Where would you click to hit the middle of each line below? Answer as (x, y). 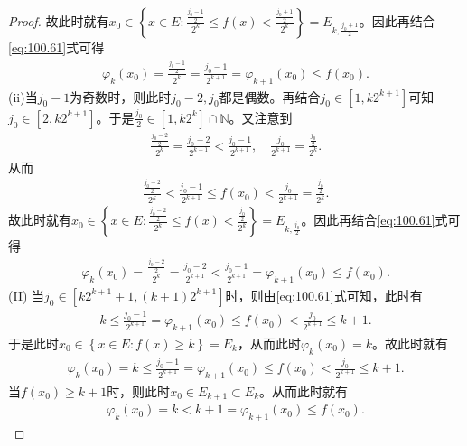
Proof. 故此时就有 (59, 21)
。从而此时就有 (304, 390)
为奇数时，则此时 (121, 96)
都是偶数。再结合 (270, 96)
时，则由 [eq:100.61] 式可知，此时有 (324, 295)
